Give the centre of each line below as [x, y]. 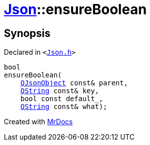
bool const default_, [62, 99]
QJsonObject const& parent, [74, 83]
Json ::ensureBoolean [75, 9]
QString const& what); [64, 107]
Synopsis [27, 33]
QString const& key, [60, 91]
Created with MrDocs [38, 122]
